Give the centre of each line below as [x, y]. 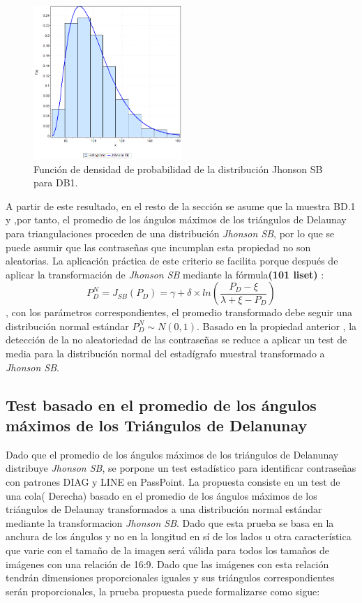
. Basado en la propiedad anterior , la [277, 326]
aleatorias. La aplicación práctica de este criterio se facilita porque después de [172, 261]
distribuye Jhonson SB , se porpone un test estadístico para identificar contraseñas [181, 468]
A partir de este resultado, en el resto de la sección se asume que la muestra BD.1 [181, 206]
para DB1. [56, 183]
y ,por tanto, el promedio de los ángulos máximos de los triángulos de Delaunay [176, 219]
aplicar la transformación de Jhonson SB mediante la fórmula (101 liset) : [165, 274]
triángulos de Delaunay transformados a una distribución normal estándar [164, 509]
